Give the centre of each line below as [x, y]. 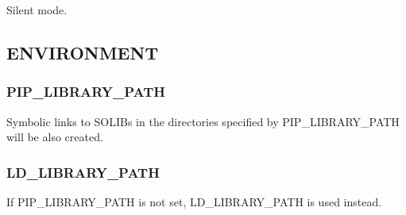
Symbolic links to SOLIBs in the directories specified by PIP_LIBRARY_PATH [203, 121]
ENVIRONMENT [83, 52]
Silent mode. [37, 10]
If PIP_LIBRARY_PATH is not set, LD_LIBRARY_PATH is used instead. [194, 202]
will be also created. [55, 137]
